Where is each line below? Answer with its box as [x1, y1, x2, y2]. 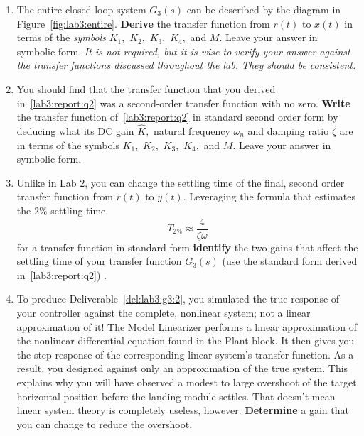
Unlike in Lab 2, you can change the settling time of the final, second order [16, 175, 345, 190]
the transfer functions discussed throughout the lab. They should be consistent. [16, 58, 356, 72]
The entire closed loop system [16, 2, 146, 16]
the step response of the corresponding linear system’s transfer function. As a [16, 347, 354, 361]
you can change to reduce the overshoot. [16, 416, 193, 431]
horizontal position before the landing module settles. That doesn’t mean [16, 388, 336, 403]
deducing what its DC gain [16, 123, 134, 138]
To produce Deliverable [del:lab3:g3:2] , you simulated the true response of [16, 291, 340, 306]
